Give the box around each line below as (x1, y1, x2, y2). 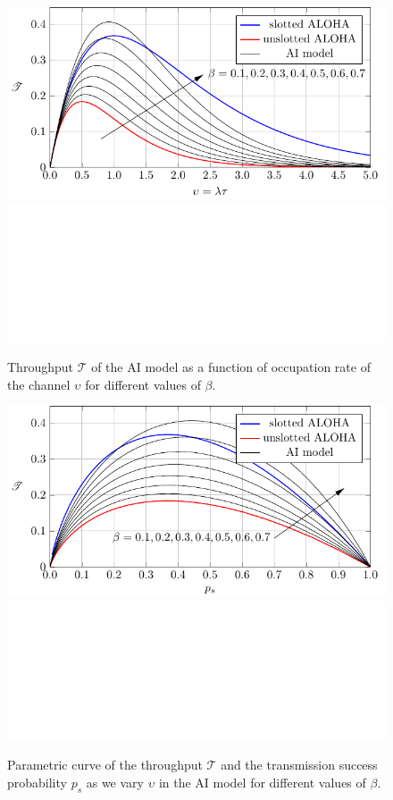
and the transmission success (221, 755, 378, 774)
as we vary (86, 772, 144, 791)
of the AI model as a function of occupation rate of (91, 358, 371, 376)
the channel (7, 375, 71, 393)
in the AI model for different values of (158, 772, 366, 791)
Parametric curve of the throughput (7, 755, 203, 774)
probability (7, 772, 67, 791)
